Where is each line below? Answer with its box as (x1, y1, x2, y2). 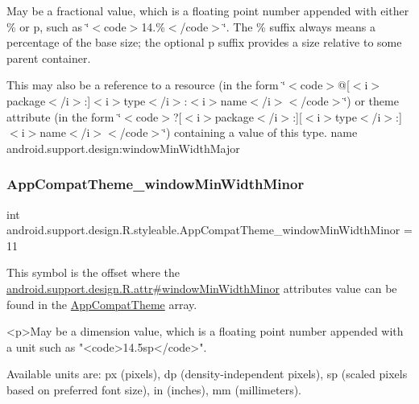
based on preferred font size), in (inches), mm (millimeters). (6, 381, 302, 398)
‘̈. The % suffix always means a (222, 18, 376, 35)
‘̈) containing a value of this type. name (163, 124, 358, 141)
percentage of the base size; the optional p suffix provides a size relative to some (6, 34, 402, 51)
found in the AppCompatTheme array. (6, 295, 197, 312)
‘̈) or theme (343, 92, 399, 109)
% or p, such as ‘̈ (6, 18, 89, 35)
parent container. (6, 49, 91, 66)
